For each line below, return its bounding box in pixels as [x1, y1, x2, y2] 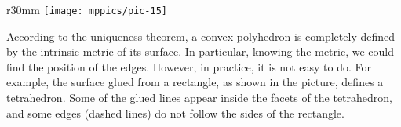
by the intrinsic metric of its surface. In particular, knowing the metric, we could [6, 43, 394, 60]
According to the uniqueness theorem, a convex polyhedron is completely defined [6, 27, 396, 44]
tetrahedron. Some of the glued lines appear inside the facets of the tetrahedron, [6, 89, 392, 106]
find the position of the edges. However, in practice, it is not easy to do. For [6, 58, 371, 74]
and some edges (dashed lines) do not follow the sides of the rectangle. [6, 104, 344, 121]
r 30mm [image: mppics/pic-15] [6, 2, 167, 17]
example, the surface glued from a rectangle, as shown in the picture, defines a [6, 74, 384, 90]
